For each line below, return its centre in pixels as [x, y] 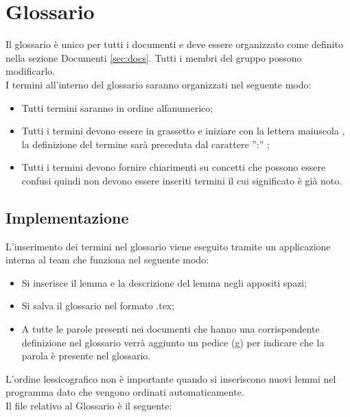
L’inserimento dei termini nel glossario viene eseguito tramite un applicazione [168, 246]
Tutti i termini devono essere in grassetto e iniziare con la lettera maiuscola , [183, 131]
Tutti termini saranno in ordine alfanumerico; [117, 107]
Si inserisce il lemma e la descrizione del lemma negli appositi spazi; [164, 282]
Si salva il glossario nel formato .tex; [98, 306]
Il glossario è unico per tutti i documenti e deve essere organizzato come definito [174, 44]
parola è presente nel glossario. [86, 356]
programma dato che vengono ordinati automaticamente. [125, 392]
